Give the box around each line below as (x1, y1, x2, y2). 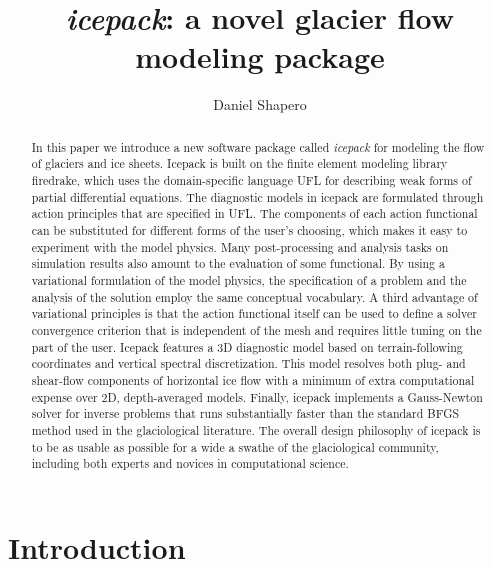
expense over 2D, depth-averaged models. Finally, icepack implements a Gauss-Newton (31, 388, 483, 405)
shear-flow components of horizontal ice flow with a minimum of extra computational (31, 371, 475, 388)
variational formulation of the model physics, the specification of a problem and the (31, 271, 467, 288)
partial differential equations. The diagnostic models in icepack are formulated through (31, 188, 484, 205)
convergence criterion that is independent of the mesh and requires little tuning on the (31, 321, 482, 338)
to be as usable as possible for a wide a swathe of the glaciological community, (31, 438, 439, 455)
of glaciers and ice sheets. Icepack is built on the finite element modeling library (31, 155, 448, 172)
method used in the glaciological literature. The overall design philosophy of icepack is (31, 421, 481, 438)
